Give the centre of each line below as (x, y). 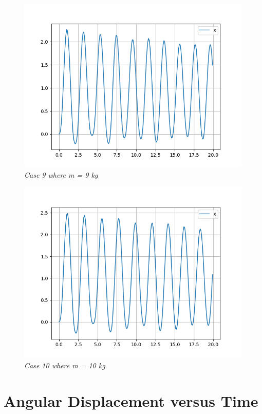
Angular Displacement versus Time (131, 400)
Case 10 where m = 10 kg (65, 365)
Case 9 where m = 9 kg (61, 174)
